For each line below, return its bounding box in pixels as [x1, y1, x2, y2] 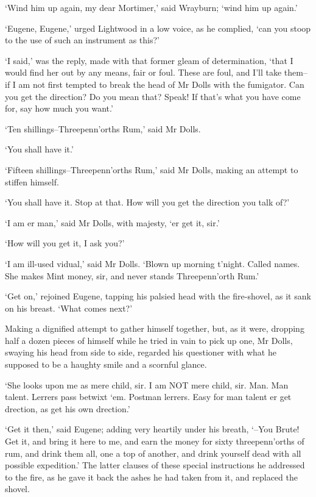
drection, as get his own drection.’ [5, 402, 130, 415]
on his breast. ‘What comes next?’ [5, 301, 133, 314]
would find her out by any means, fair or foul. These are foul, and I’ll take [5, 66, 282, 79]
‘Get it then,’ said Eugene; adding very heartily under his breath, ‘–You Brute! [5, 423, 300, 435]
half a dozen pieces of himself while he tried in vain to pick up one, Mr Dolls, [5, 334, 293, 346]
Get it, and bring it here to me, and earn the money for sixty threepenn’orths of [5, 435, 304, 448]
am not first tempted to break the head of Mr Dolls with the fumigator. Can [18, 77, 304, 90]
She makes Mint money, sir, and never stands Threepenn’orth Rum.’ [5, 269, 259, 282]
